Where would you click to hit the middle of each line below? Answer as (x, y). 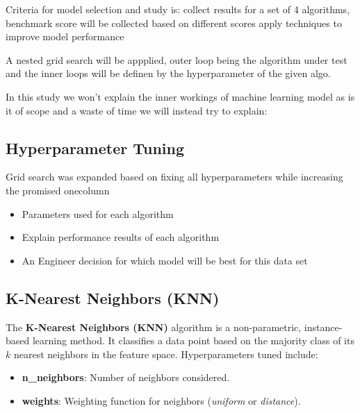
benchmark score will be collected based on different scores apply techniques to (174, 23)
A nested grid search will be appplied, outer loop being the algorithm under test (177, 59)
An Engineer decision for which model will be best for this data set (165, 260)
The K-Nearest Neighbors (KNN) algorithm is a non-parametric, (154, 327)
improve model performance (65, 36)
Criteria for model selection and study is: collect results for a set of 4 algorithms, (178, 9)
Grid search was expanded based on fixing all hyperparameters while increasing (174, 177)
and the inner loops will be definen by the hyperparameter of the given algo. (168, 73)
